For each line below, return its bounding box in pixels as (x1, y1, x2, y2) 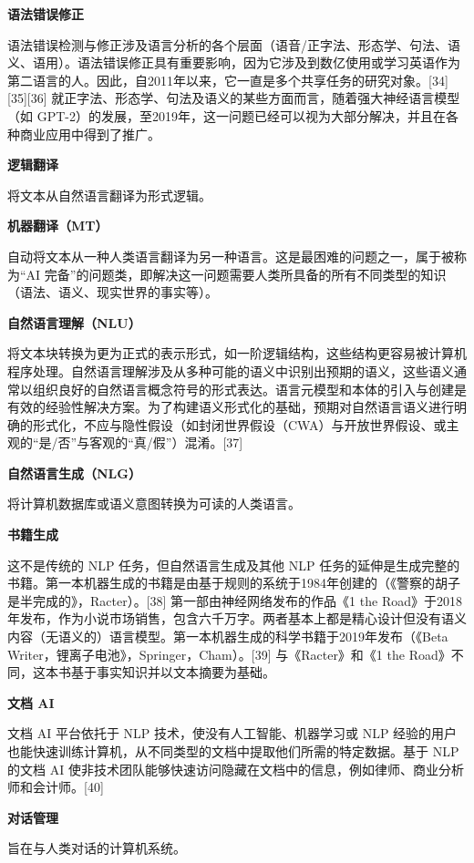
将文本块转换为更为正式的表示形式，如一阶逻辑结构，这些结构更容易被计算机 (7, 344, 467, 363)
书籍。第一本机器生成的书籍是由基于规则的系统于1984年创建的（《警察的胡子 (7, 573, 460, 592)
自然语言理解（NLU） (7, 313, 141, 332)
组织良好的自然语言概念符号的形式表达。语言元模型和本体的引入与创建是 (32, 379, 467, 398)
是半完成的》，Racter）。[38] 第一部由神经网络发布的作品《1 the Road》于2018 (7, 591, 462, 610)
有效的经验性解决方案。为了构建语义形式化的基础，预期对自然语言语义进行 (7, 397, 454, 416)
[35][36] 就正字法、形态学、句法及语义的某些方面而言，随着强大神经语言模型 (7, 88, 460, 108)
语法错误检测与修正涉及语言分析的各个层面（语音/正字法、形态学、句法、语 (7, 35, 460, 54)
